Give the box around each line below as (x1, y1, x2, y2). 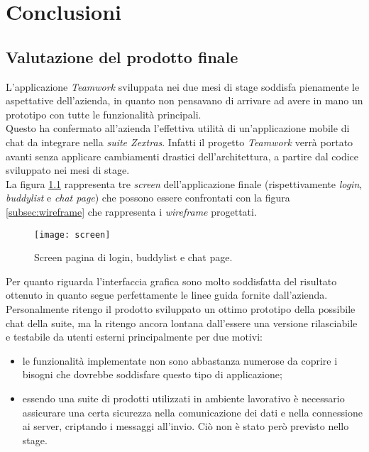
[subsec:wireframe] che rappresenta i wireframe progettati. (6, 204, 257, 219)
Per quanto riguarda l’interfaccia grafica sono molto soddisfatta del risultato (6, 273, 337, 288)
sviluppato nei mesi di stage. (6, 162, 130, 177)
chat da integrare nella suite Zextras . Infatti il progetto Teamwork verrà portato (6, 134, 353, 149)
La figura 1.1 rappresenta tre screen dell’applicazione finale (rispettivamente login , (6, 176, 363, 191)
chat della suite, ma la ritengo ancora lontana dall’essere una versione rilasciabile (6, 315, 358, 330)
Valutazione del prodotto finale (6, 45, 238, 67)
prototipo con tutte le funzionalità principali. (6, 106, 202, 121)
